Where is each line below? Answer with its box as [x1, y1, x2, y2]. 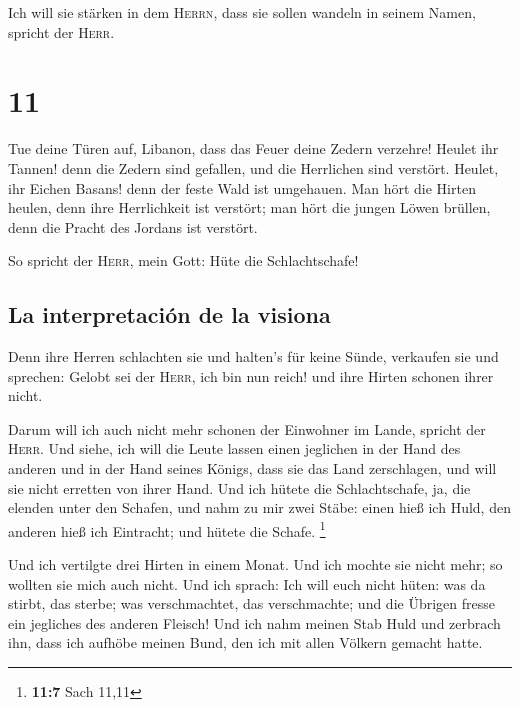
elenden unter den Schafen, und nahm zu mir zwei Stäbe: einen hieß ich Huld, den [8, 497, 511, 518]
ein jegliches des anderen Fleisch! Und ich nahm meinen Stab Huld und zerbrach [8, 612, 501, 633]
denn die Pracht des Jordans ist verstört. [8, 216, 258, 237]
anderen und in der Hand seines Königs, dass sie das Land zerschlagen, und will [8, 458, 497, 479]
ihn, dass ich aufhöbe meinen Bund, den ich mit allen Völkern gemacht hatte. [8, 632, 483, 653]
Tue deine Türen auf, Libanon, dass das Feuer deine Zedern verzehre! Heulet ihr [8, 138, 499, 159]
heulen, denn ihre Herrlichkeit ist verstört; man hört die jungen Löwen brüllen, [8, 197, 491, 218]
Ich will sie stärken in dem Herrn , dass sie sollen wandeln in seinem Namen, [8, 2, 476, 22]
